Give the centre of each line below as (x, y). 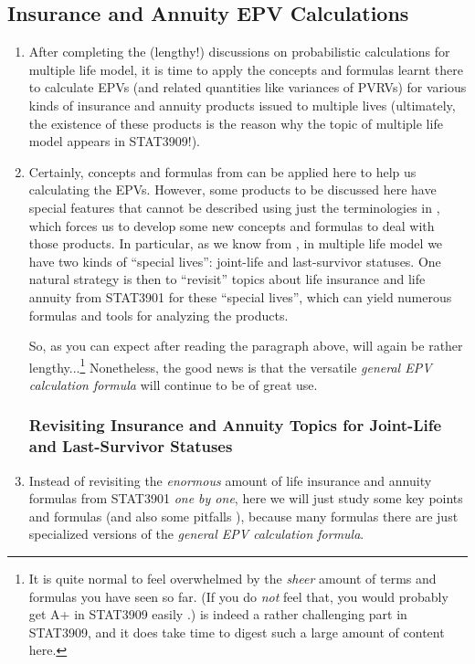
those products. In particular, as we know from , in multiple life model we (236, 243)
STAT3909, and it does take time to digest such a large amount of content (237, 632)
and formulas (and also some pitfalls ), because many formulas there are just (243, 516)
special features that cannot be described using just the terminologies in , (234, 207)
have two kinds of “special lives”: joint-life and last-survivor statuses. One (235, 261)
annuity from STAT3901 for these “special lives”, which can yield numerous (240, 296)
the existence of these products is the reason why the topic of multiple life (236, 123)
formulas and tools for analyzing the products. (158, 315)
